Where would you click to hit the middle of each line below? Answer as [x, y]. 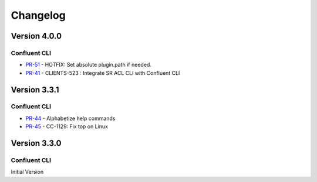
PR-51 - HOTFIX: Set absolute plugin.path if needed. [89, 65]
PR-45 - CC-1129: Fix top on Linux [67, 126]
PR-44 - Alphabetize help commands [70, 118]
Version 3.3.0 [36, 143]
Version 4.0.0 [36, 36]
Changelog [38, 15]
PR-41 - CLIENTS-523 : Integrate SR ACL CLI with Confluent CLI [103, 73]
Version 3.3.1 [35, 90]
